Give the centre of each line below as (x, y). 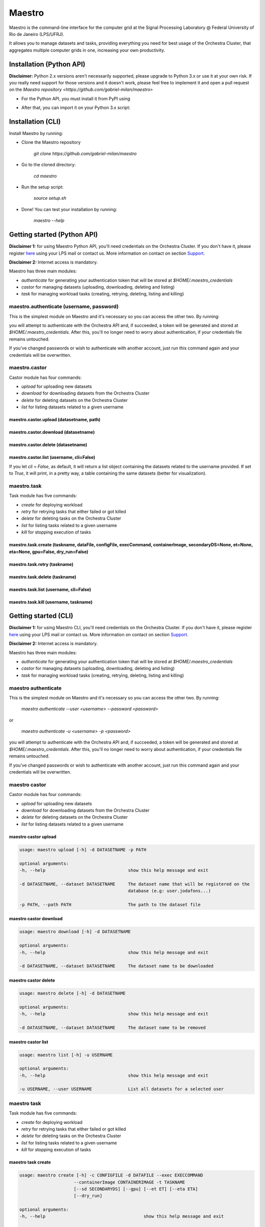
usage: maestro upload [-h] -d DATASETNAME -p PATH (83, 850)
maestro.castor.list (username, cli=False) (52, 457)
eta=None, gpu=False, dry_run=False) (49, 552)
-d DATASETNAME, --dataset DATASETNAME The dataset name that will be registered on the (134, 884)
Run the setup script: (42, 187)
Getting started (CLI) (41, 616)
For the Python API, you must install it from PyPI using (76, 99)
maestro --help (49, 220)
